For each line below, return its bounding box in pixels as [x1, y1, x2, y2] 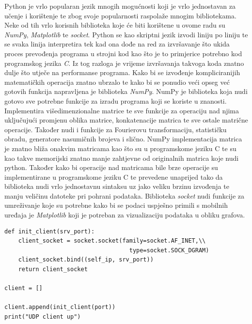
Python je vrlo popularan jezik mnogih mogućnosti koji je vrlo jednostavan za [4, 1, 236, 11]
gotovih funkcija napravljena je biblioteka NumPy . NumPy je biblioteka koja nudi [4, 86, 248, 96]
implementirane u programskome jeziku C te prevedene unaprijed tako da [4, 171, 223, 182]
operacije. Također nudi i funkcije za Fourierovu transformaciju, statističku [4, 124, 227, 134]
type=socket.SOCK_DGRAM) [129, 247, 209, 254]
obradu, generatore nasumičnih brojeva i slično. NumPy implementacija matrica [4, 134, 242, 144]
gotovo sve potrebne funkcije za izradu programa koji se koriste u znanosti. [4, 95, 227, 106]
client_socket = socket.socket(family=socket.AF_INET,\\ [18, 237, 206, 245]
